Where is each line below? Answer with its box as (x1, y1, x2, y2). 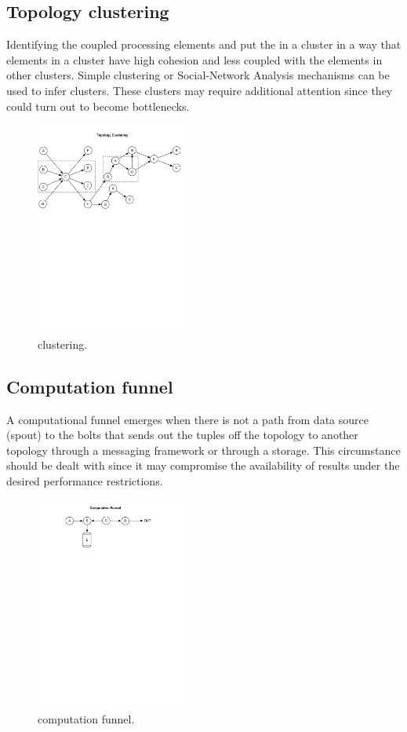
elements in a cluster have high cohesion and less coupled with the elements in (6, 51, 383, 68)
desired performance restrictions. (6, 473, 163, 489)
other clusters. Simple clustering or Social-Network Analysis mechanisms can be (6, 67, 390, 83)
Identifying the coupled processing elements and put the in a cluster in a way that (6, 36, 402, 53)
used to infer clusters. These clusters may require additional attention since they (6, 82, 393, 98)
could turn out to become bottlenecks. (6, 97, 190, 114)
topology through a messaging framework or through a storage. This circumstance (6, 441, 401, 458)
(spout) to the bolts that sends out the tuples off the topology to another (6, 426, 358, 443)
